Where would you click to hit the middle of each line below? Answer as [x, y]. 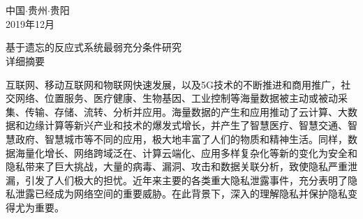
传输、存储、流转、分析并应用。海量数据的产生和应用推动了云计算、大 [186, 111]
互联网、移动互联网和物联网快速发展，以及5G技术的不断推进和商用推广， [173, 84]
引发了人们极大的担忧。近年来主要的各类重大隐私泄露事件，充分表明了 [186, 180]
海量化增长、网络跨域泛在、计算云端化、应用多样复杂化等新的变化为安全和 [186, 152]
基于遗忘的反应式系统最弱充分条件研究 [94, 47]
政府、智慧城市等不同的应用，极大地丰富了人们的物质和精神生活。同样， [181, 138]
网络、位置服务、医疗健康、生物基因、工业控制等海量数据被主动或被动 [176, 98]
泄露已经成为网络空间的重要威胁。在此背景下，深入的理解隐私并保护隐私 [181, 194]
